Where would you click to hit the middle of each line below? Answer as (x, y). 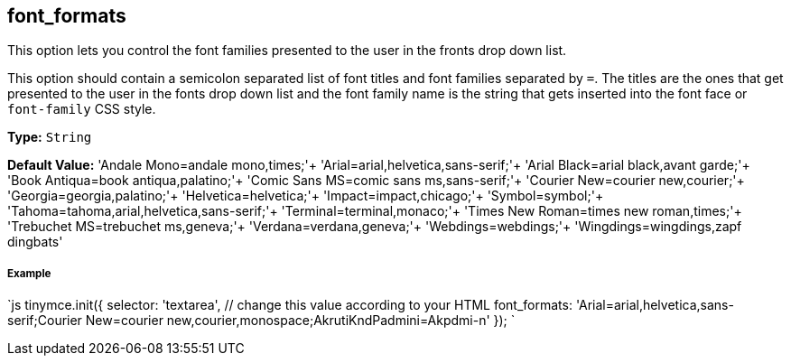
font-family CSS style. (82, 109)
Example (29, 273)
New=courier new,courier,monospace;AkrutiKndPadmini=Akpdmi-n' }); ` (300, 321)
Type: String (50, 137)
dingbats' (35, 242)
